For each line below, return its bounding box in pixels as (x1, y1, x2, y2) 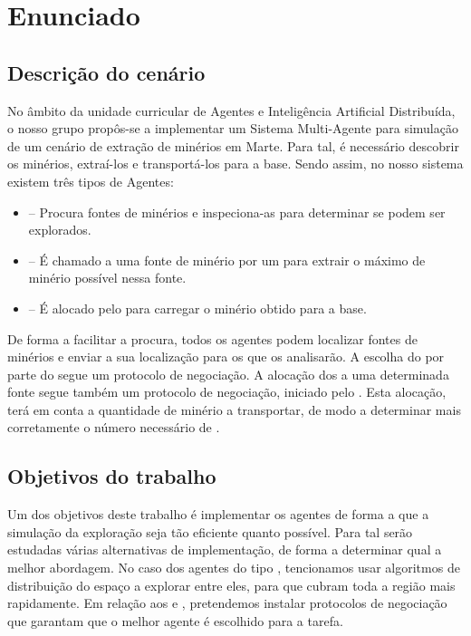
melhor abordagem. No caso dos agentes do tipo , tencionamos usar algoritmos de (7, 558, 460, 577)
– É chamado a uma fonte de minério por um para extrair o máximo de (28, 250, 426, 269)
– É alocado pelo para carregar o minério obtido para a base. (28, 298, 367, 317)
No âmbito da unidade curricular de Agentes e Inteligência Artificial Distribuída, (7, 101, 456, 120)
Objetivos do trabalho (7, 462, 216, 490)
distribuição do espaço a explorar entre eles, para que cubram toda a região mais (7, 575, 456, 594)
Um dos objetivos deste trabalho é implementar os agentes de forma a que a (7, 505, 429, 524)
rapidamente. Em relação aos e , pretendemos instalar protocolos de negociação (7, 593, 447, 612)
